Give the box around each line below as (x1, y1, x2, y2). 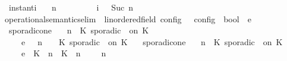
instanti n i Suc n (8, 1, 133, 13)
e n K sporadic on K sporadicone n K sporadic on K (21, 35, 283, 48)
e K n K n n (21, 47, 106, 59)
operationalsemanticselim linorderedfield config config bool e (4, 12, 251, 25)
